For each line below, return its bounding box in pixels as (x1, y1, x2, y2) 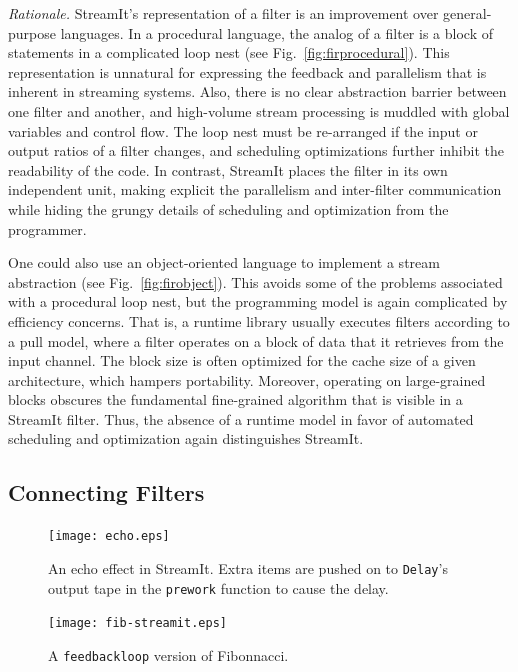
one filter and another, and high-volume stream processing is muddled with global (8, 100, 510, 121)
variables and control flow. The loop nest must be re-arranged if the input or (8, 120, 478, 141)
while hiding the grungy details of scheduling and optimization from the (8, 198, 449, 219)
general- (443, 3, 492, 23)
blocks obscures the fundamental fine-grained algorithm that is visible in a (8, 389, 463, 410)
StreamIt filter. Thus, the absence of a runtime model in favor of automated (8, 408, 474, 429)
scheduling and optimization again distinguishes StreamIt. (8, 428, 364, 449)
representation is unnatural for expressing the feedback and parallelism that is (8, 61, 487, 82)
